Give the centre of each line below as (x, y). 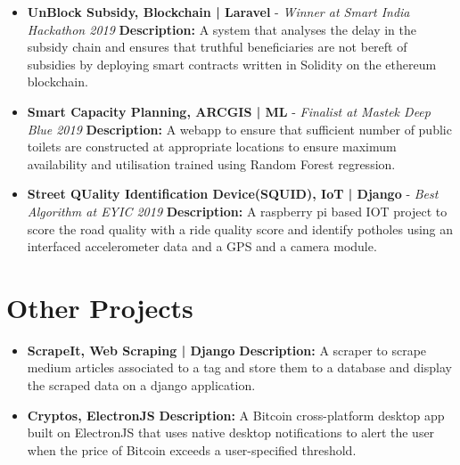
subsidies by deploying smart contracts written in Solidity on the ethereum (232, 64)
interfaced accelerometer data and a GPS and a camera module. (202, 246)
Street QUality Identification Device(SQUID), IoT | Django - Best (233, 194)
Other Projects (100, 307)
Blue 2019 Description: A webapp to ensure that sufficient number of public (239, 129)
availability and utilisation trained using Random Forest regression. (211, 163)
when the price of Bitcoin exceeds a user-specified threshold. (192, 449)
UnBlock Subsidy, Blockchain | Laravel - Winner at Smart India (218, 12)
